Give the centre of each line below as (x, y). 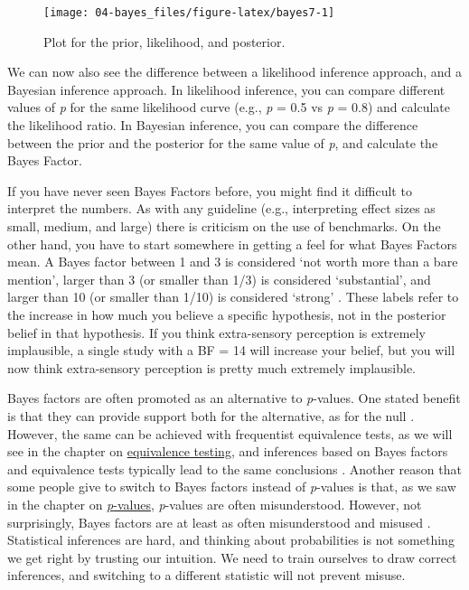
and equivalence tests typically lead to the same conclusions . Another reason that (234, 468)
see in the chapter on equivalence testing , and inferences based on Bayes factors (228, 451)
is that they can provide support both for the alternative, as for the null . (211, 415)
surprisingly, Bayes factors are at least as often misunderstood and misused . (219, 522)
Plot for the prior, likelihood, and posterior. (164, 41)
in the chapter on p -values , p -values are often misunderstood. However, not (215, 504)
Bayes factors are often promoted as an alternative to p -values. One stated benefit (234, 398)
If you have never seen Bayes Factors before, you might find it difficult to (210, 190)
